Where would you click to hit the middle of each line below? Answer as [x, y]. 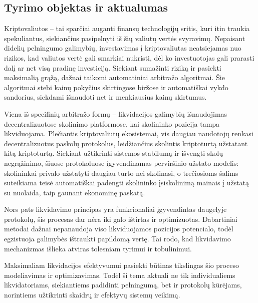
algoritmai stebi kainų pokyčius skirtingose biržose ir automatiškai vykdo [116, 87]
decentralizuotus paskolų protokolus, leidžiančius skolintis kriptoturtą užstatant [126, 143]
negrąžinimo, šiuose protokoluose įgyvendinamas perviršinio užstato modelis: [121, 163]
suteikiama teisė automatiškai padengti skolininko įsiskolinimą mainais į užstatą [127, 183]
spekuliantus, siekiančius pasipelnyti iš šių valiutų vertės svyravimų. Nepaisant [125, 38]
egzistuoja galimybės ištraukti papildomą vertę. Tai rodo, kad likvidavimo [117, 239]
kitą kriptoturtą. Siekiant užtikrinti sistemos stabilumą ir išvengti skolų [113, 153]
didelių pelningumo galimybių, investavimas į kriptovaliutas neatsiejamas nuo [123, 48]
